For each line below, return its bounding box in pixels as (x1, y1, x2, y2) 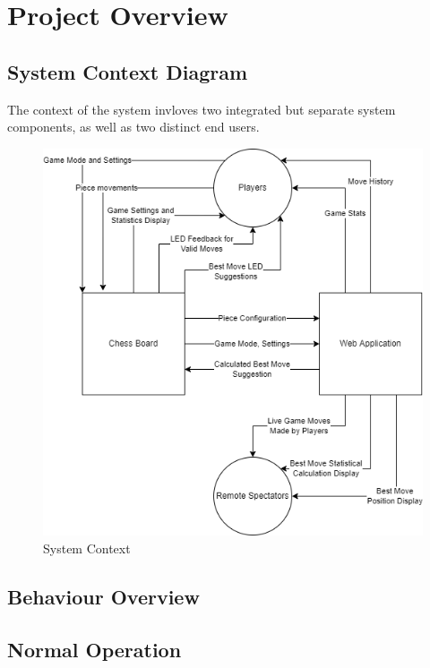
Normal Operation (7, 635, 182, 663)
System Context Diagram (7, 57, 248, 85)
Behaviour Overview (7, 583, 200, 611)
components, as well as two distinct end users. (7, 117, 260, 136)
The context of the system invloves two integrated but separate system (7, 99, 396, 118)
